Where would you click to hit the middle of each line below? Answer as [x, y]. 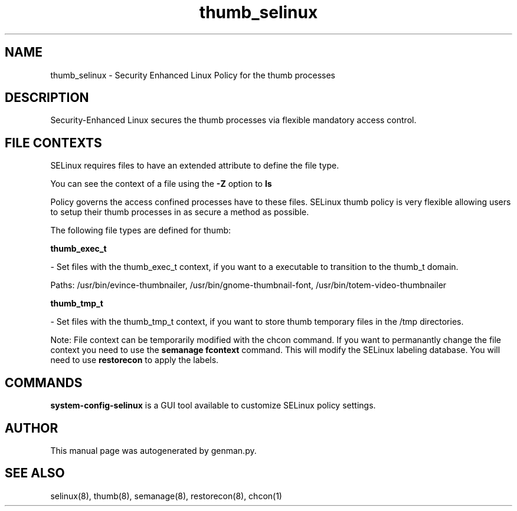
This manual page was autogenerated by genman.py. [153, 450]
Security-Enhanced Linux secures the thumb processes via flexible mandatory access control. [233, 120]
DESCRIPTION [47, 98]
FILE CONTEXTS [53, 143]
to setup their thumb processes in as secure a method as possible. [180, 212]
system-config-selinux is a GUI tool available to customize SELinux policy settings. [213, 405]
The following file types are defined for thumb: [141, 230]
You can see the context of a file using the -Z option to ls [161, 184]
